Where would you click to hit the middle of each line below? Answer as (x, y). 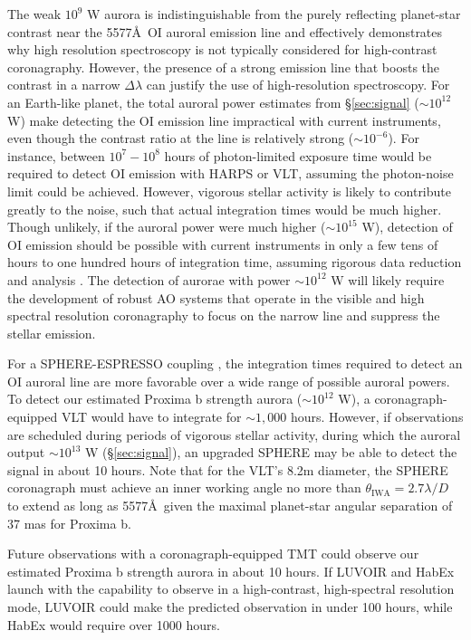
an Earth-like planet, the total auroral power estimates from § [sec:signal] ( (213, 102)
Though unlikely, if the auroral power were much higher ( (167, 227)
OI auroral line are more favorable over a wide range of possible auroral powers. (229, 381)
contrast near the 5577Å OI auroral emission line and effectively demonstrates (225, 31)
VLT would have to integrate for (151, 417)
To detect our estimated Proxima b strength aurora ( (155, 399)
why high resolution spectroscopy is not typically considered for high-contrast (222, 49)
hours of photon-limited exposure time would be (298, 155)
